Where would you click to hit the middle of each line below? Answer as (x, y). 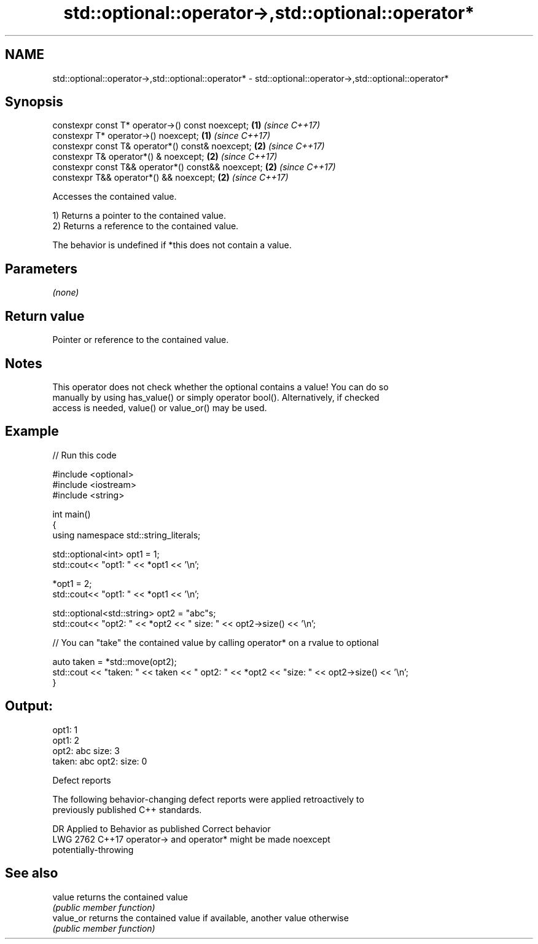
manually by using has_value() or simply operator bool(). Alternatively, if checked (216, 397)
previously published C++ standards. (127, 809)
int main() (72, 514)
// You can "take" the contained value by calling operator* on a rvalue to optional (216, 642)
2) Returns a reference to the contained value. (146, 226)
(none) (66, 293)
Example (32, 431)
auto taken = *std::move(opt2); (115, 661)
